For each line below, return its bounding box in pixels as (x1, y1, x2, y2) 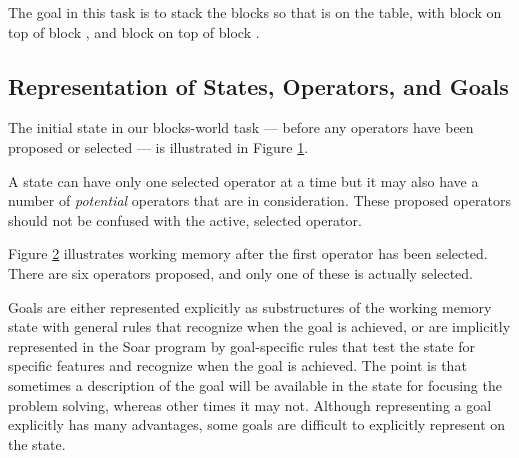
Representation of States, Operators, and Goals (8, 70, 509, 101)
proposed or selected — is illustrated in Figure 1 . (8, 136, 309, 157)
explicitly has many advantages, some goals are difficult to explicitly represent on (8, 414, 506, 435)
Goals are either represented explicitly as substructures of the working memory (8, 296, 492, 317)
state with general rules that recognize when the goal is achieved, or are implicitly (8, 316, 511, 337)
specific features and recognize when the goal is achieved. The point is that (8, 355, 467, 376)
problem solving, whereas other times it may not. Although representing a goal (8, 394, 492, 415)
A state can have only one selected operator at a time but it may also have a (8, 170, 479, 191)
